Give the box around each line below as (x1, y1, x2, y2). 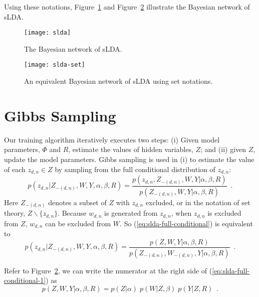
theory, (4, 208, 26, 218)
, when (171, 208, 192, 218)
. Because (58, 208, 87, 218)
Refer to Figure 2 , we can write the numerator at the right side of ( (4, 265, 212, 275)
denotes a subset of (48, 197, 107, 207)
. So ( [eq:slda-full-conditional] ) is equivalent (120, 218, 253, 228)
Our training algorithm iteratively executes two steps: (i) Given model (4, 134, 220, 144)
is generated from (104, 208, 158, 218)
